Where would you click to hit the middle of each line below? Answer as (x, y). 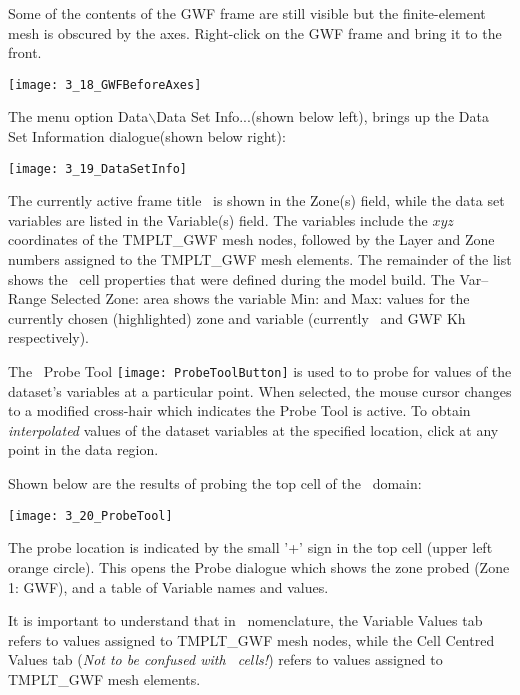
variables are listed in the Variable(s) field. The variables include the (218, 219)
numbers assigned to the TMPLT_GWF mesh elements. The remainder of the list (260, 259)
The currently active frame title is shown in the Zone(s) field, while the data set (256, 200)
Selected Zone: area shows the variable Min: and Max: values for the (260, 298)
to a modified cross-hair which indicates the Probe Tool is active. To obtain (239, 410)
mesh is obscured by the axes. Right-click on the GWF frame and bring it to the (255, 32)
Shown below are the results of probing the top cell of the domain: (215, 483)
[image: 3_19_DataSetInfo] (97, 168)
